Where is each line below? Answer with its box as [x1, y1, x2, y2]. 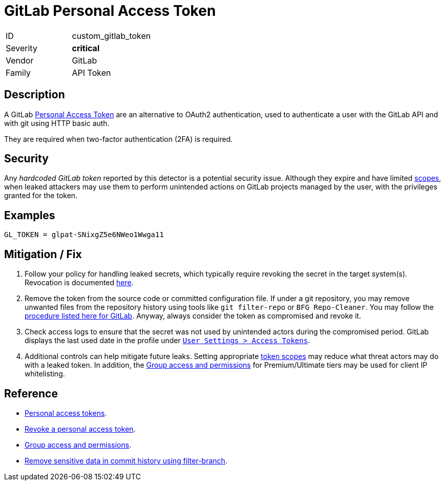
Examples [4, 208, 55, 222]
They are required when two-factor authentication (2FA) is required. [4, 134, 233, 143]
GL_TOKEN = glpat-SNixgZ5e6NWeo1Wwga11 [4, 230, 164, 239]
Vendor [6, 55, 34, 66]
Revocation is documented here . [25, 278, 134, 287]
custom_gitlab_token [72, 30, 151, 41]
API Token [72, 67, 111, 78]
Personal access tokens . [25, 408, 107, 417]
